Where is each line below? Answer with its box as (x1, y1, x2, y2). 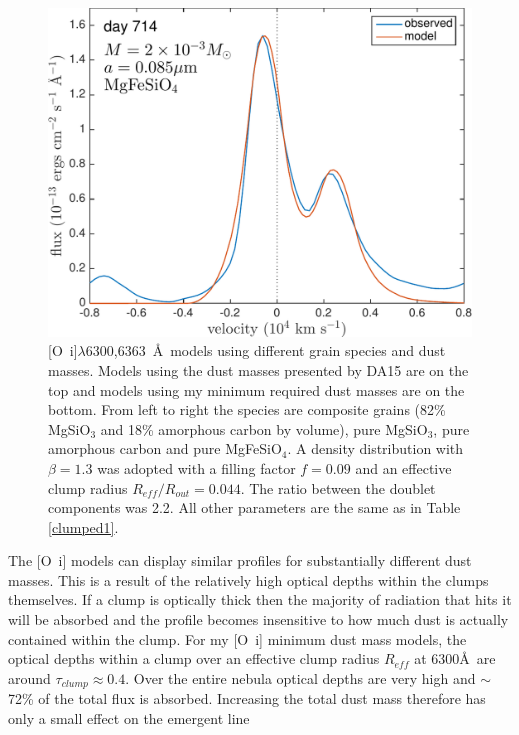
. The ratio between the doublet (240, 477, 436, 498)
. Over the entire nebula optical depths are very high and (125, 667, 476, 688)
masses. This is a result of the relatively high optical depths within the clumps (8, 569, 489, 590)
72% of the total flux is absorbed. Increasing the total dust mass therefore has (8, 688, 486, 709)
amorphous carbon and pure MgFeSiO (48, 438, 282, 459)
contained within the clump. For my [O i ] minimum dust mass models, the (8, 628, 467, 649)
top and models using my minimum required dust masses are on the (48, 379, 465, 400)
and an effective (355, 457, 452, 478)
